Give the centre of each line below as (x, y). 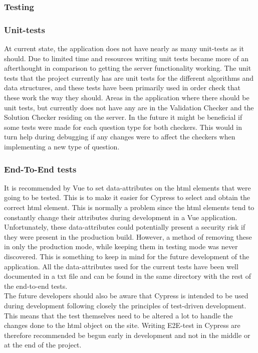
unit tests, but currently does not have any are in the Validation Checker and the (129, 107)
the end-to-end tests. (36, 286)
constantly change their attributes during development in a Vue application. (121, 217)
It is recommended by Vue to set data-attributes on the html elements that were (127, 187)
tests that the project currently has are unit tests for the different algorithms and (129, 77)
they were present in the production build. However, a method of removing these (128, 236)
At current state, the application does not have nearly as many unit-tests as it (124, 48)
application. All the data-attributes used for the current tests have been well (121, 266)
